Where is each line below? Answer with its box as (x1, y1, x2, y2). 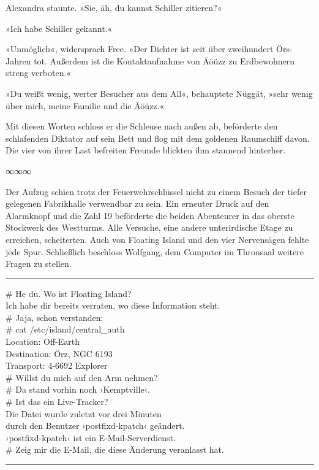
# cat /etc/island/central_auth (6, 323, 125, 336)
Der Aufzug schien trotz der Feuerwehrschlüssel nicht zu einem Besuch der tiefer (6, 185, 307, 198)
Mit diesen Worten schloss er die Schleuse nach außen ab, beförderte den (6, 120, 278, 133)
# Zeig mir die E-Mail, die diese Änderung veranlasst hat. (6, 443, 224, 456)
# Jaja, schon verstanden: (6, 310, 103, 323)
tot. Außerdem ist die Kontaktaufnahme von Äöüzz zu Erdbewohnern (34, 54, 295, 67)
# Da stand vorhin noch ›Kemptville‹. (6, 383, 150, 396)
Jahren (6, 54, 31, 67)
